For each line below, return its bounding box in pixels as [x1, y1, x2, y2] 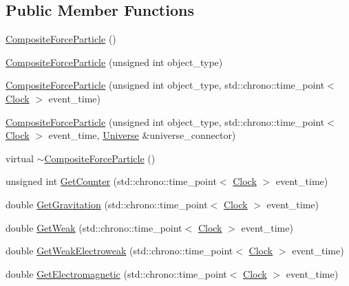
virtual [6, 151, 34, 165]
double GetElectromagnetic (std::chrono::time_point [6, 266, 227, 280]
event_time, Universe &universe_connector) [48, 128, 236, 142]
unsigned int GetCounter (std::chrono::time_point [6, 174, 217, 188]
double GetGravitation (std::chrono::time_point [6, 197, 208, 211]
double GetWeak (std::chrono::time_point [6, 220, 182, 234]
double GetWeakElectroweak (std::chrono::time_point [6, 243, 233, 258]
